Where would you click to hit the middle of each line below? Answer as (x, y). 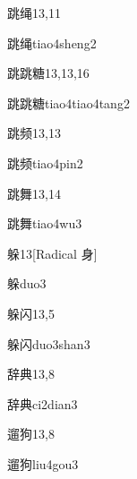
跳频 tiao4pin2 (45, 163)
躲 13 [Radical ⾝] (52, 253)
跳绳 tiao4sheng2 (52, 43)
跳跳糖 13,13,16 (48, 73)
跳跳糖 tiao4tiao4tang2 (68, 103)
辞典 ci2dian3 (43, 403)
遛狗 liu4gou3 (43, 463)
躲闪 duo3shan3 (49, 343)
